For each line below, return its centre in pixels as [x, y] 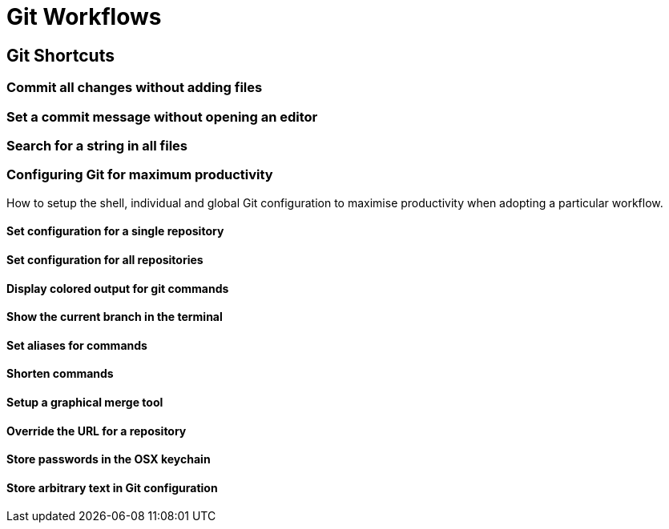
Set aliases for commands [77, 345]
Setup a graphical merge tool [85, 402]
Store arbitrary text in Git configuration [112, 487]
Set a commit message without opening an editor [162, 116]
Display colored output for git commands [118, 288]
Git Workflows [84, 17]
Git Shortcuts [60, 55]
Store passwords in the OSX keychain [109, 459]
